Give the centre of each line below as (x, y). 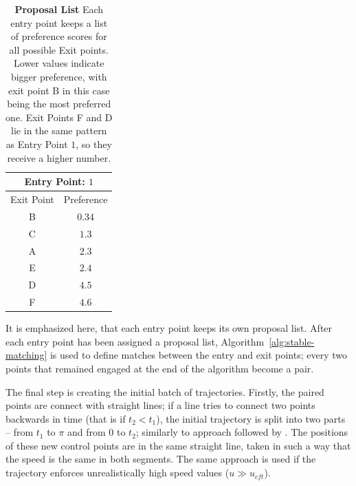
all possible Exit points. (59, 49)
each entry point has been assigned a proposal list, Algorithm (135, 341)
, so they (94, 144)
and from (86, 432)
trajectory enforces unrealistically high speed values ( (118, 473)
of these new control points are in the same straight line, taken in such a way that (178, 445)
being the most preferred (59, 104)
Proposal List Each (59, 9)
